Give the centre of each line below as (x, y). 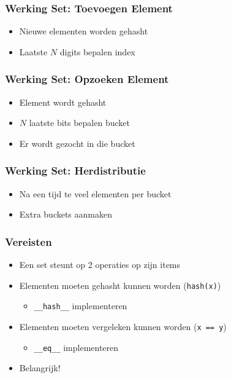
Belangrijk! (40, 368)
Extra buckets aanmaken (66, 214)
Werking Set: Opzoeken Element (87, 79)
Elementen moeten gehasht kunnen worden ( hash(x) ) (120, 285)
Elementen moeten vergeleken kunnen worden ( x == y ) (123, 326)
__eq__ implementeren (76, 347)
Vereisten (28, 241)
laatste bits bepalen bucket (79, 123)
